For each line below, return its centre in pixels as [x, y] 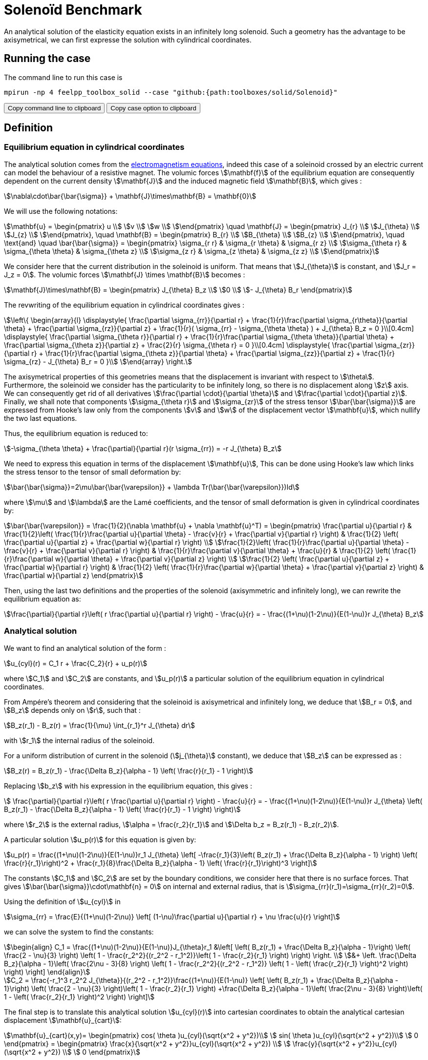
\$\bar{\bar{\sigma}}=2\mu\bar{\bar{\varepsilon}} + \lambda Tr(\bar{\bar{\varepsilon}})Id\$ [152, 487]
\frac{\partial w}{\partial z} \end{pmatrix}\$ [74, 575]
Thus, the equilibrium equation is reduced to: [76, 433]
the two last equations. [41, 418]
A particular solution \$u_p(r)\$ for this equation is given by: [100, 839]
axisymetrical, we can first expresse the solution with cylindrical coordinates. [128, 40]
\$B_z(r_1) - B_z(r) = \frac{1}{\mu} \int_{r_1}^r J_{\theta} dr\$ [100, 725]
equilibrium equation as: [43, 599]
